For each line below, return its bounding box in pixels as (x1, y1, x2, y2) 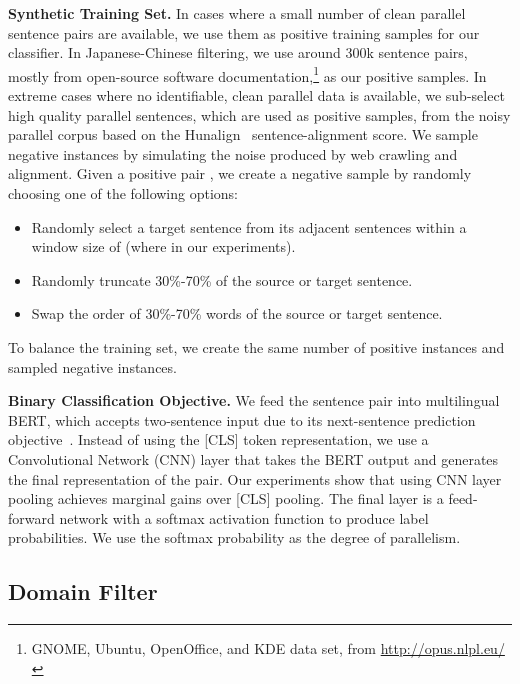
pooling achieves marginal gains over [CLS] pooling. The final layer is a (8, 488, 444, 509)
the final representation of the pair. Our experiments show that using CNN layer (8, 468, 502, 489)
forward (8, 507, 55, 528)
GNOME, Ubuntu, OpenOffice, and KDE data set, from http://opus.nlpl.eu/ (31, 638, 505, 659)
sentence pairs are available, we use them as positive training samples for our (8, 22, 480, 43)
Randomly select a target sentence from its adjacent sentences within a (31, 216, 467, 237)
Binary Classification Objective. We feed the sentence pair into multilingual (8, 390, 500, 411)
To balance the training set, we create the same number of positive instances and (8, 336, 505, 357)
